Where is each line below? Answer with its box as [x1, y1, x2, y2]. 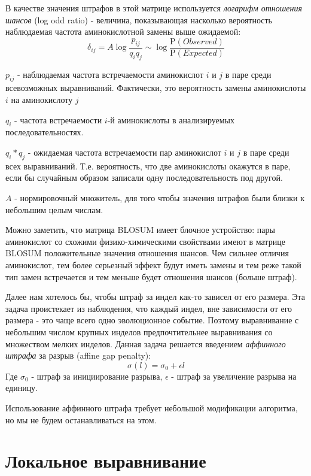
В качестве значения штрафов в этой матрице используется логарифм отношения [5, 2, 303, 14]
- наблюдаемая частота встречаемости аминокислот [17, 68, 204, 80]
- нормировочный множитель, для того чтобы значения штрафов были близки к [14, 192, 305, 204]
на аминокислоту [11, 93, 73, 106]
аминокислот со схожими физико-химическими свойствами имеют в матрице [5, 235, 285, 247]
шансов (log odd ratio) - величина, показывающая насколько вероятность [5, 13, 272, 26]
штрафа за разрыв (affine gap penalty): [5, 349, 151, 362]
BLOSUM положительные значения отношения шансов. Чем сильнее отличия [5, 247, 289, 259]
